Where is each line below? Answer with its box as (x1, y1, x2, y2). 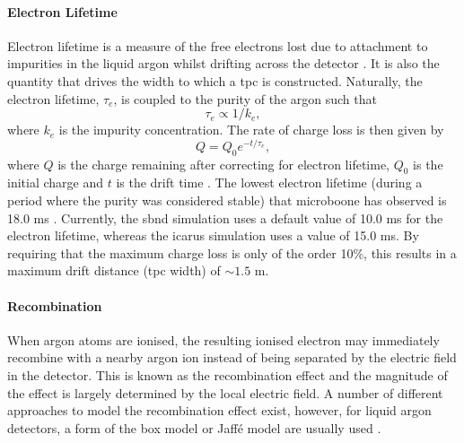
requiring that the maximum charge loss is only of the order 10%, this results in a (7, 243, 457, 262)
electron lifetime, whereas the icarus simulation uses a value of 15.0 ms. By (7, 226, 419, 245)
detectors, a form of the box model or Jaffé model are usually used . (7, 418, 381, 437)
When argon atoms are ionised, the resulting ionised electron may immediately (7, 330, 440, 349)
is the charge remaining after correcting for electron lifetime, (57, 154, 390, 173)
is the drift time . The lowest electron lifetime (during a (116, 173, 423, 192)
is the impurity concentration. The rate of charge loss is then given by (58, 120, 444, 139)
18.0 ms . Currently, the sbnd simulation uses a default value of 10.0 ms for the (7, 208, 443, 227)
